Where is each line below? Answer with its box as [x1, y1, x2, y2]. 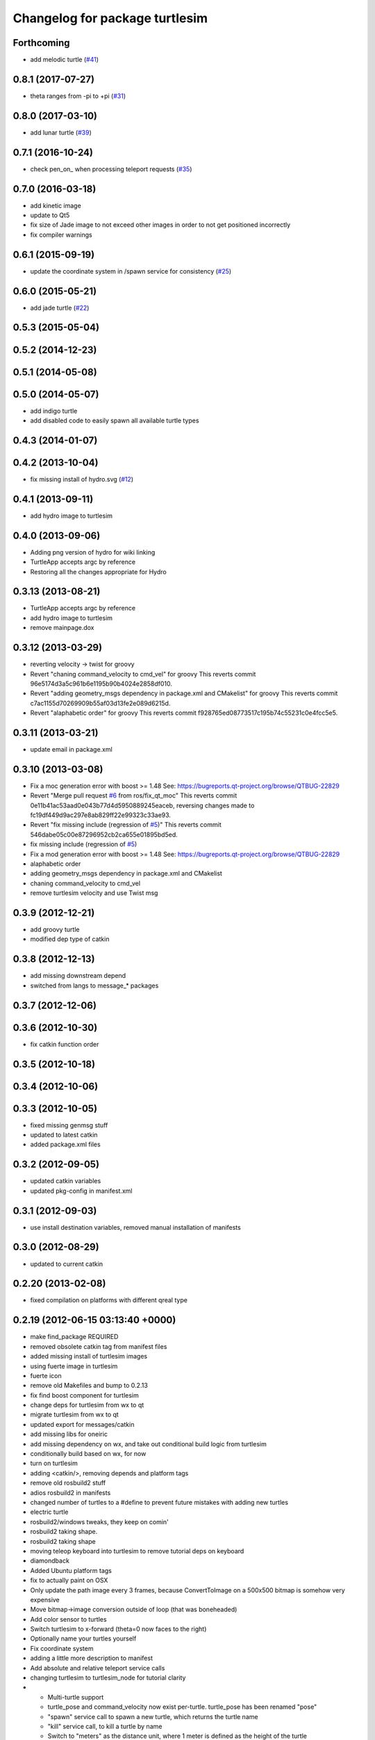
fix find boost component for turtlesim [30, 1391, 139, 1399]
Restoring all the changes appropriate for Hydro [30, 567, 167, 576]
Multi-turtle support [47, 1693, 104, 1701]
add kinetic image [30, 201, 81, 209]
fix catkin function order [30, 1040, 99, 1048]
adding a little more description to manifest [30, 1654, 153, 1663]
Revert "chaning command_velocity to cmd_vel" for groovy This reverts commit [30, 670, 256, 678]
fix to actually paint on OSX [30, 1576, 108, 1585]
